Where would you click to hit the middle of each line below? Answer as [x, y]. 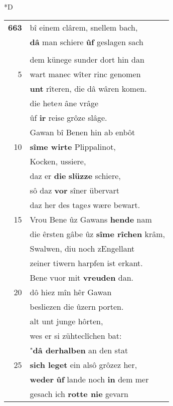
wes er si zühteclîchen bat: [76, 335]
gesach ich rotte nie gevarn [79, 393]
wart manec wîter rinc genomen [85, 74]
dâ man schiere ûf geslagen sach [86, 42]
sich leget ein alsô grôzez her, [83, 364]
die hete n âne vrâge [64, 103]
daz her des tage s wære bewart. [85, 205]
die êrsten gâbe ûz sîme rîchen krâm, [98, 234]
